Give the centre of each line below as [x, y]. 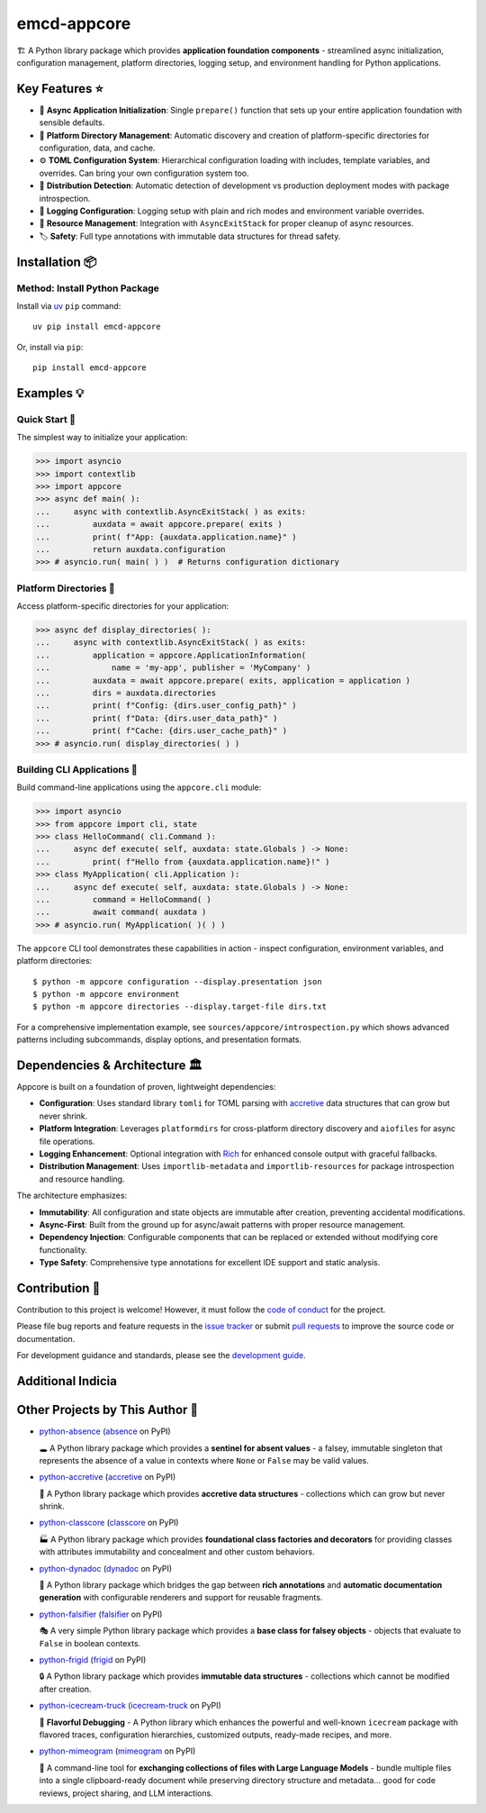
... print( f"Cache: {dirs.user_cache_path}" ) [162, 731]
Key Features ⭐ [60, 89]
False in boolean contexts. [90, 1643]
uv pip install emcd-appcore [97, 327]
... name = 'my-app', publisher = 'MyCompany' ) [173, 668]
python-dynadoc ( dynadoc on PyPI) [106, 1568]
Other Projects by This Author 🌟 [108, 1410]
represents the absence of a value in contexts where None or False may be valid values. [204, 1460]
